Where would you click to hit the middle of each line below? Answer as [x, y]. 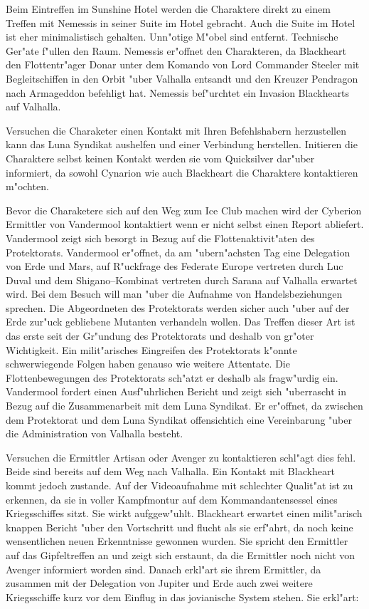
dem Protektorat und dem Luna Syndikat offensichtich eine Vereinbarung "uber [179, 419]
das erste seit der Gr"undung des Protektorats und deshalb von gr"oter [160, 336]
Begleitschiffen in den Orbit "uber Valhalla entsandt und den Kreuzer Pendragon [182, 78]
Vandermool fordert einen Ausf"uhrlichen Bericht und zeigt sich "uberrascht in [176, 391]
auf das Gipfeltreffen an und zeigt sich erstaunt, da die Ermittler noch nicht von [181, 555]
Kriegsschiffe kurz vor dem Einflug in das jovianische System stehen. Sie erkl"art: [182, 597]
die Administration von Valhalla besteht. [95, 433]
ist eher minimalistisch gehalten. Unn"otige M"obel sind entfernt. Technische [172, 37]
